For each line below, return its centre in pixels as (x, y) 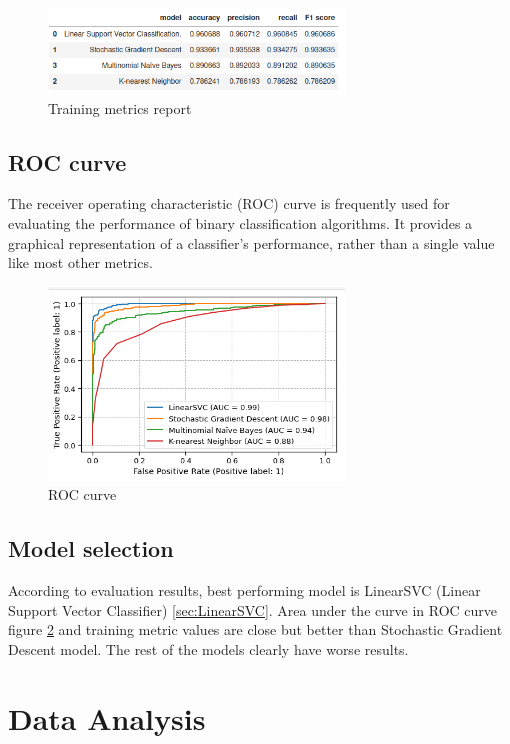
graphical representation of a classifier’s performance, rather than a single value (251, 242)
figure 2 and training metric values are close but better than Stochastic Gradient (255, 629)
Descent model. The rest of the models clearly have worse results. (208, 648)
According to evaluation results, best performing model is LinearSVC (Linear (244, 590)
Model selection (91, 548)
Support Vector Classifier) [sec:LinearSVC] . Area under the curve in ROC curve (253, 609)
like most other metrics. (80, 262)
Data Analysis (107, 717)
